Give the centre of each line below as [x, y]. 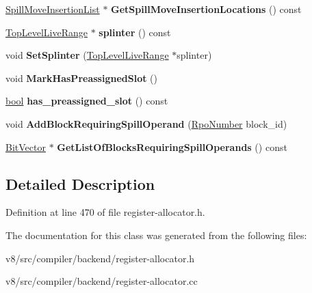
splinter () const [135, 32]
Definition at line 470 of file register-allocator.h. [105, 212]
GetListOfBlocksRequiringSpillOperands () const [172, 146]
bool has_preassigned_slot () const [87, 101]
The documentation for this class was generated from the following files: [156, 235]
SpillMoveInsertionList [53, 9]
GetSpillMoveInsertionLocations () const [206, 9]
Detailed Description [80, 183]
